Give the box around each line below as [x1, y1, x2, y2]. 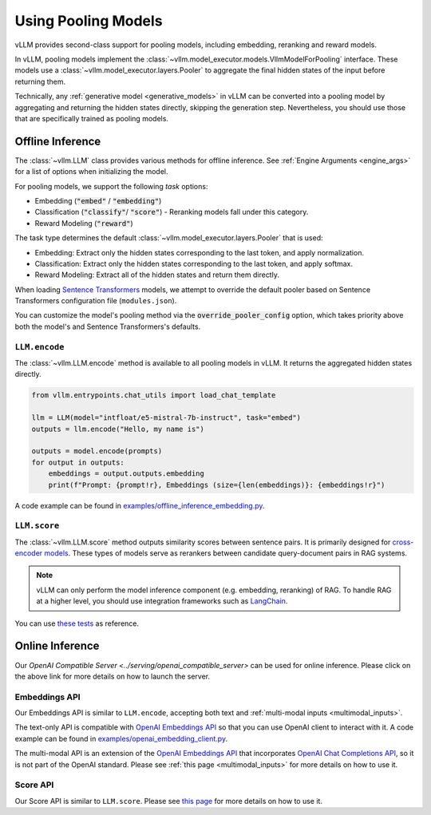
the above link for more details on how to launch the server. [14, 671, 211, 681]
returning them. [14, 77, 66, 86]
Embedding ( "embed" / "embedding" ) [34, 196, 162, 205]
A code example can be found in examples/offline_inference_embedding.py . [14, 500, 265, 510]
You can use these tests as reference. [14, 619, 140, 628]
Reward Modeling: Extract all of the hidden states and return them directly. [34, 270, 279, 279]
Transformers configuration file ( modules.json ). [14, 296, 177, 306]
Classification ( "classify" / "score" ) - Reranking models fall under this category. [34, 208, 309, 217]
